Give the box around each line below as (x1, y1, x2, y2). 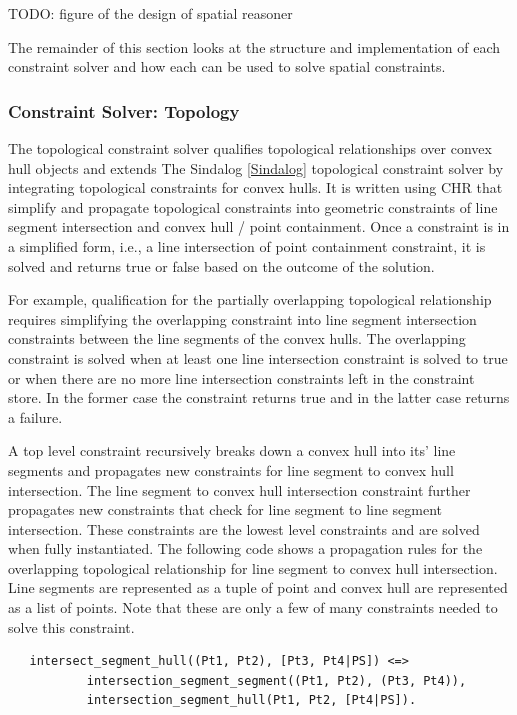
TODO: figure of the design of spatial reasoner (8, 3, 293, 23)
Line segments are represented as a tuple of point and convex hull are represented (8, 577, 508, 598)
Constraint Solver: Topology (8, 98, 240, 123)
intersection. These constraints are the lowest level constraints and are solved (8, 518, 480, 539)
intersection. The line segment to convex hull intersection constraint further (8, 479, 471, 500)
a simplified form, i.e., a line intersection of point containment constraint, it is (8, 235, 486, 256)
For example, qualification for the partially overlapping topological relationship (8, 289, 492, 310)
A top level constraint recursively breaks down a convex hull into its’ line (8, 440, 456, 461)
